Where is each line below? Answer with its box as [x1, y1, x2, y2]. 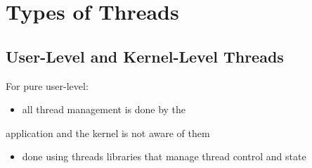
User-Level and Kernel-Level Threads [6, 45, 284, 67]
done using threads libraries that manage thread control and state [22, 149, 306, 164]
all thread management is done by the [22, 102, 186, 117]
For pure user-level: [6, 78, 89, 93]
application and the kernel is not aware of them [6, 125, 210, 140]
